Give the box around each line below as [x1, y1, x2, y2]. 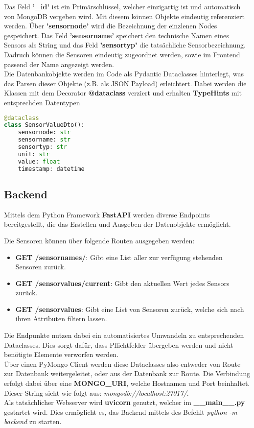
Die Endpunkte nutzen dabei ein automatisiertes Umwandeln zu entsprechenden [4, 330, 244, 340]
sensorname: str [18, 136, 71, 143]
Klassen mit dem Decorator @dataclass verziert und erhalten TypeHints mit [4, 88, 242, 98]
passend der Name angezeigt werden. [4, 59, 114, 69]
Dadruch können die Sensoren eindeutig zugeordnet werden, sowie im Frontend [4, 49, 240, 59]
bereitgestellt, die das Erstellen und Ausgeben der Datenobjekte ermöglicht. [4, 219, 231, 229]
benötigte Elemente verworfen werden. [4, 349, 119, 359]
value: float [18, 158, 60, 165]
